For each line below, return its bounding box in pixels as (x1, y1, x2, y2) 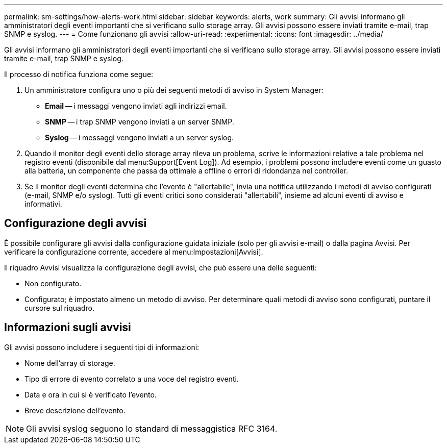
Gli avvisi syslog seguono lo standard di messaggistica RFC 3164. (26, 423, 278, 434)
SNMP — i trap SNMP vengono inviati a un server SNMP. (45, 117, 234, 126)
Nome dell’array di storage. (24, 358, 115, 367)
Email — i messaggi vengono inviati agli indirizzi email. (45, 102, 227, 110)
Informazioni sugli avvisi (4, 321, 131, 334)
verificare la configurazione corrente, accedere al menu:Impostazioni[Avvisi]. (4, 247, 263, 256)
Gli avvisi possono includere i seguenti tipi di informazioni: (4, 342, 200, 352)
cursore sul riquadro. (24, 303, 95, 312)
